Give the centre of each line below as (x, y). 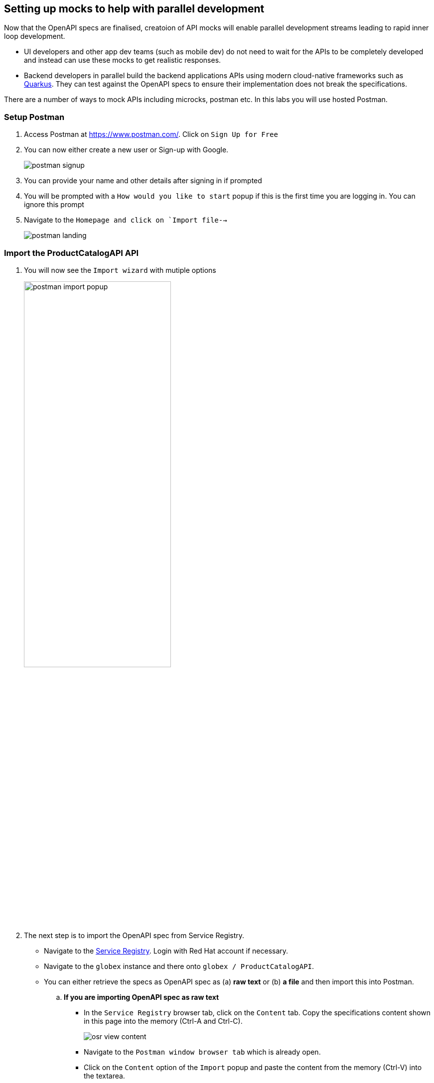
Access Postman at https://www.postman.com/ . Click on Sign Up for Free (151, 134)
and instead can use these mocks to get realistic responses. (123, 60)
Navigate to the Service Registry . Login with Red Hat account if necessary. (166, 951)
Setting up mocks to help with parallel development (134, 9)
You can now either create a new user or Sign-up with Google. (126, 150)
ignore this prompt (54, 205)
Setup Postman (34, 117)
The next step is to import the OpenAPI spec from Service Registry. (134, 936)
